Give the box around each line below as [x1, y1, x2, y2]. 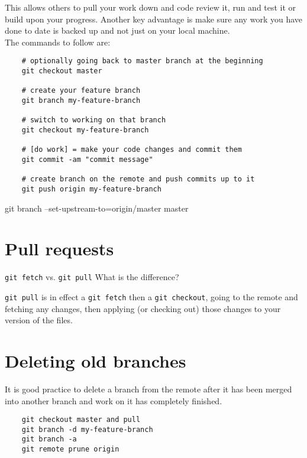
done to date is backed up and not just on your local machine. [5, 24, 230, 37]
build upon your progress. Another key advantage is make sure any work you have [5, 12, 302, 25]
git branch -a [21, 435, 77, 444]
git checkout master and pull [21, 415, 141, 424]
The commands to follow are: [5, 35, 111, 48]
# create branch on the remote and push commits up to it [21, 175, 255, 184]
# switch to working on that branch [21, 116, 166, 125]
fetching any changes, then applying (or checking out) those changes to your [5, 302, 281, 314]
